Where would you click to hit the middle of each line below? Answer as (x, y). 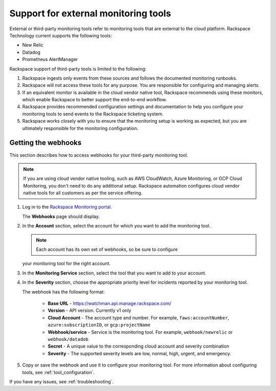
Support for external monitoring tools (90, 13)
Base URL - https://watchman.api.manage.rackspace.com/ (110, 303)
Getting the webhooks (45, 143)
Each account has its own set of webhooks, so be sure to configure (107, 249)
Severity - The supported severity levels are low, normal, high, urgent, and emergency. (140, 353)
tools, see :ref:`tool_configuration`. (59, 372)
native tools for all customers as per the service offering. (83, 193)
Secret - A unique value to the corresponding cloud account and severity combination (139, 346)
